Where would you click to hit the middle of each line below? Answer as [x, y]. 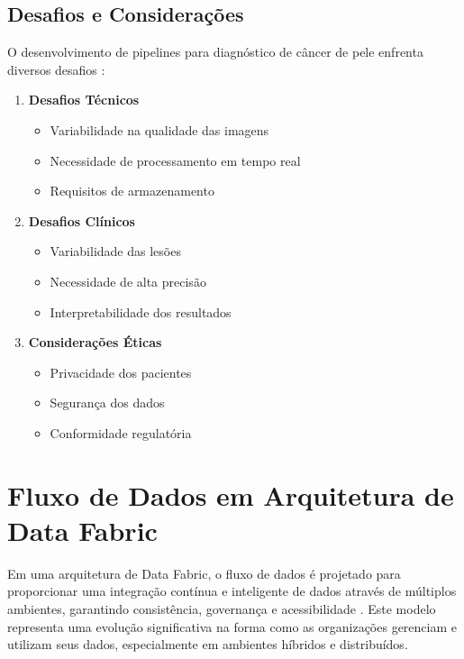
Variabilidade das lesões [115, 251]
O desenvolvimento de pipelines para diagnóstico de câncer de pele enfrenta [215, 52]
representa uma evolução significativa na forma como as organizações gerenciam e [232, 626]
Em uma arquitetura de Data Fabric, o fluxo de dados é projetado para [204, 573]
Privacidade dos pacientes [121, 372]
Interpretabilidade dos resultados [141, 311]
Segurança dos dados [107, 403]
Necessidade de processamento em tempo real [175, 160]
